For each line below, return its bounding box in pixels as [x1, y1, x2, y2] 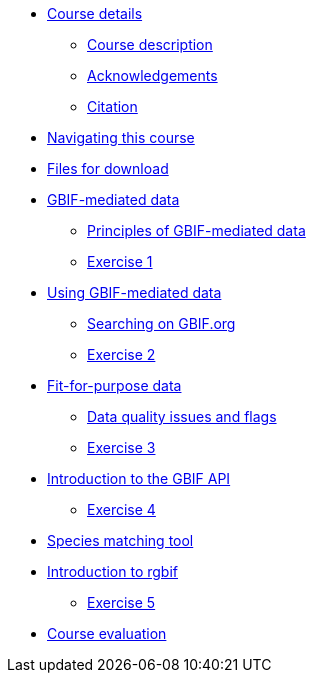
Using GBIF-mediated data [47, 284, 222, 301]
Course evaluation [47, 625, 167, 642]
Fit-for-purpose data [47, 377, 182, 394]
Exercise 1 [87, 253, 153, 270]
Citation [87, 98, 138, 115]
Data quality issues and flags [87, 408, 277, 425]
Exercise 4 [87, 501, 156, 518]
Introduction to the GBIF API [47, 470, 231, 487]
